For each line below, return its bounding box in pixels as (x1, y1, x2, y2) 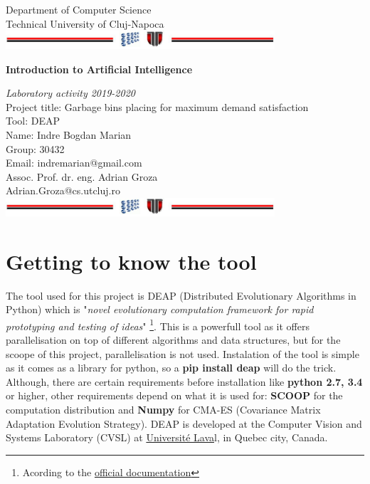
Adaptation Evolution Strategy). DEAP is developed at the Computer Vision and (6, 416, 362, 431)
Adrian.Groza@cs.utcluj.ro (6, 183, 120, 198)
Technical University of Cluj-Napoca (6, 16, 164, 31)
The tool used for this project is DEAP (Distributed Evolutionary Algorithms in (6, 288, 356, 302)
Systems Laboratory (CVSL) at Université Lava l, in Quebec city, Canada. (6, 430, 328, 445)
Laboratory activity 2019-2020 (6, 85, 135, 100)
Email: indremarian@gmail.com (6, 155, 142, 170)
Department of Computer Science (6, 2, 152, 16)
